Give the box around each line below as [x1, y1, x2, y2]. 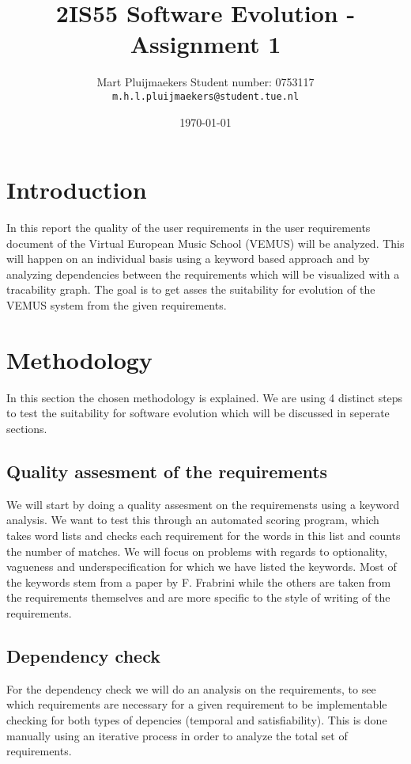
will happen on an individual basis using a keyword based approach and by [6, 250, 370, 267]
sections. [6, 420, 47, 436]
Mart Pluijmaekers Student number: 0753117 [96, 74, 315, 90]
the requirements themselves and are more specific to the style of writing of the [6, 589, 390, 606]
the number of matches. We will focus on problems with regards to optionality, [6, 542, 387, 559]
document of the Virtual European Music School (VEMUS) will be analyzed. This [6, 234, 405, 251]
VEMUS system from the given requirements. [6, 297, 227, 314]
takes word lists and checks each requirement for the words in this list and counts [6, 526, 401, 543]
